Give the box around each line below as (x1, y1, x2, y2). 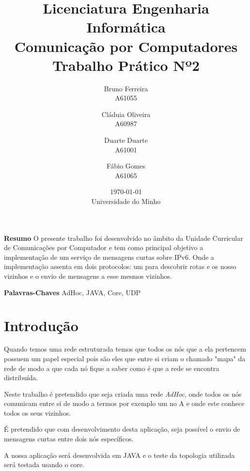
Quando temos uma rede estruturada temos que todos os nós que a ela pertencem (4, 344, 246, 354)
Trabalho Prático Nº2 (52, 55, 200, 75)
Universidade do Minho (91, 196, 161, 206)
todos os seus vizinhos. (4, 407, 71, 418)
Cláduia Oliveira (101, 109, 151, 119)
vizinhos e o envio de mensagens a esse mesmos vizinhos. (4, 271, 172, 281)
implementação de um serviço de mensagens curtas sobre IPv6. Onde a (4, 252, 214, 262)
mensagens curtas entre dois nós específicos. (4, 434, 134, 444)
